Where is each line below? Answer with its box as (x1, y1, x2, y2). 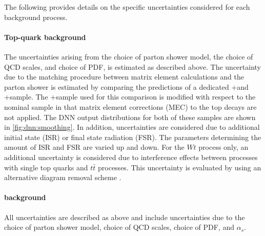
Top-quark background (4, 31, 86, 42)
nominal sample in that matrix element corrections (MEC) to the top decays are (4, 101, 257, 112)
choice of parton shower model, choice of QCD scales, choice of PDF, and (4, 222, 235, 232)
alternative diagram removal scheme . (4, 172, 121, 183)
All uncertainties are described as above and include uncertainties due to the (4, 211, 245, 222)
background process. (4, 11, 68, 22)
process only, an (198, 142, 249, 152)
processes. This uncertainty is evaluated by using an (98, 162, 261, 172)
